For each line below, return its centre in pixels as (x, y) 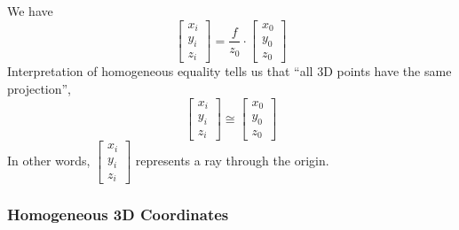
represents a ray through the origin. (232, 161)
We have (30, 11)
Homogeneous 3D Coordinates (118, 215)
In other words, (49, 161)
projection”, (40, 88)
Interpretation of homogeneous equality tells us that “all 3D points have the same (229, 71)
